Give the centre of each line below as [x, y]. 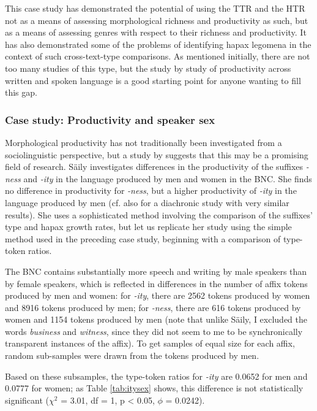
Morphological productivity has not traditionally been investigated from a [144, 142]
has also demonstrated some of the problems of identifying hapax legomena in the [158, 44]
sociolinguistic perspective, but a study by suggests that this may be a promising [157, 154]
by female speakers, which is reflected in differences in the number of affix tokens [156, 283]
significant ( [27, 400]
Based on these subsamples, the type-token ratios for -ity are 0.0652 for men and [156, 376]
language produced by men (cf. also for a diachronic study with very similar [147, 202]
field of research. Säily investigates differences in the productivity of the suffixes [154, 167]
